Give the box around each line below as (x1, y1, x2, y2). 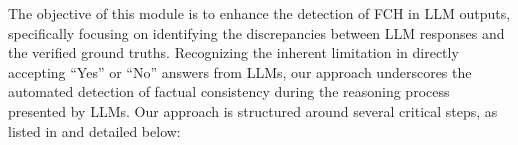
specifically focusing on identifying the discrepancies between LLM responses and (8, 22, 505, 43)
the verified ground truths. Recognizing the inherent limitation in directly (8, 42, 459, 63)
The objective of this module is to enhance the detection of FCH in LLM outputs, (8, 3, 511, 23)
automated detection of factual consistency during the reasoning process (8, 81, 450, 102)
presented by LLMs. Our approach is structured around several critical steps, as (8, 100, 498, 121)
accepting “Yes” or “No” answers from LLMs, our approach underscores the (8, 61, 472, 82)
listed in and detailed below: (8, 120, 181, 141)
